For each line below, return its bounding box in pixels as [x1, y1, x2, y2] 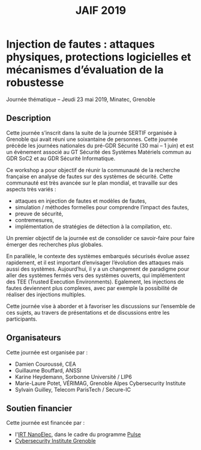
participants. [6, 315, 38, 322]
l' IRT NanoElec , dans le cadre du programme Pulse [14, 431, 141, 438]
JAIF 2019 [75, 4, 127, 17]
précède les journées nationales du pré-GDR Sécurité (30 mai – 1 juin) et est [6, 142, 194, 149]
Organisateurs [6, 333, 61, 343]
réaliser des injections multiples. [6, 291, 86, 298]
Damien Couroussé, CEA [14, 360, 76, 368]
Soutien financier [6, 403, 73, 413]
